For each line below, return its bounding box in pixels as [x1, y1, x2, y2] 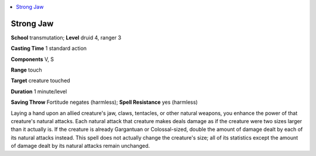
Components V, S [11, 56, 54, 63]
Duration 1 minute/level [11, 88, 67, 95]
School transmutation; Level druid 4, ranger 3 [11, 34, 122, 41]
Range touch [11, 66, 42, 73]
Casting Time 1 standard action [11, 45, 87, 52]
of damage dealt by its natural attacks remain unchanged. [11, 143, 150, 150]
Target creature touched [11, 77, 70, 84]
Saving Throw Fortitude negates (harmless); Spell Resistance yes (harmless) [11, 99, 198, 106]
